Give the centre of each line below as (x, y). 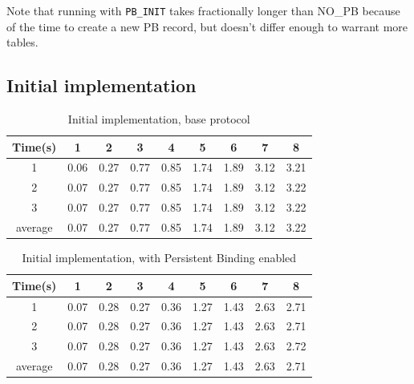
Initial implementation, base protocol (159, 119)
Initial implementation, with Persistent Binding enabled (159, 258)
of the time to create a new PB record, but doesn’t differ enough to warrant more (207, 26)
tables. (22, 42)
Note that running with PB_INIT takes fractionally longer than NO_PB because (203, 10)
